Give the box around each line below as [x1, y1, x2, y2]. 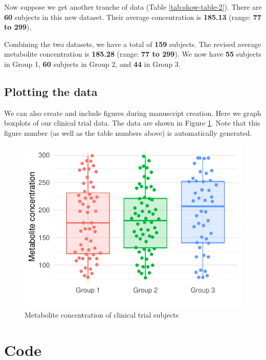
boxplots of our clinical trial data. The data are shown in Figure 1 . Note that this [4, 117, 260, 128]
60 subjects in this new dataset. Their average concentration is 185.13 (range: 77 [4, 11, 261, 22]
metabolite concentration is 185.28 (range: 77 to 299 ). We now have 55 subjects [4, 49, 261, 59]
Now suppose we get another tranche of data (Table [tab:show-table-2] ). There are [4, 2, 262, 12]
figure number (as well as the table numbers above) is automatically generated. [4, 127, 252, 138]
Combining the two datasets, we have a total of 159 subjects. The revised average [4, 38, 261, 49]
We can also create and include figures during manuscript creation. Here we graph [4, 107, 261, 118]
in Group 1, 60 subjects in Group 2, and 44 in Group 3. [4, 58, 181, 69]
